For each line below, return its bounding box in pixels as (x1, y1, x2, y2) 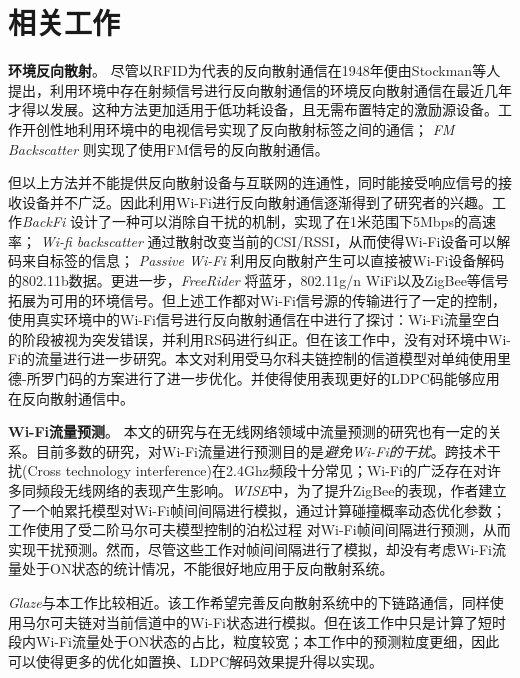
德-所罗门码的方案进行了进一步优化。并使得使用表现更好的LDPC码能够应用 (8, 368, 500, 389)
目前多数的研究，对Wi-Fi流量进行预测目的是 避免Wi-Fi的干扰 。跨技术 (35, 440, 487, 461)
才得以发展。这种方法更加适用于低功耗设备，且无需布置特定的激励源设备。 (8, 99, 498, 120)
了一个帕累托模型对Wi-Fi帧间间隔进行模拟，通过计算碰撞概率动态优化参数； (8, 499, 506, 520)
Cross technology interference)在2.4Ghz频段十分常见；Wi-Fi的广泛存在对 (27, 460, 487, 481)
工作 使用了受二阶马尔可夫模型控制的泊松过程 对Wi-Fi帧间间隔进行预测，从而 (8, 519, 511, 540)
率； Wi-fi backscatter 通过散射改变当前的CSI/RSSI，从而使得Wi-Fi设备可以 (8, 230, 497, 251)
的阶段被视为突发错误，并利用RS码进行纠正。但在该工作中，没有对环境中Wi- (8, 328, 512, 349)
